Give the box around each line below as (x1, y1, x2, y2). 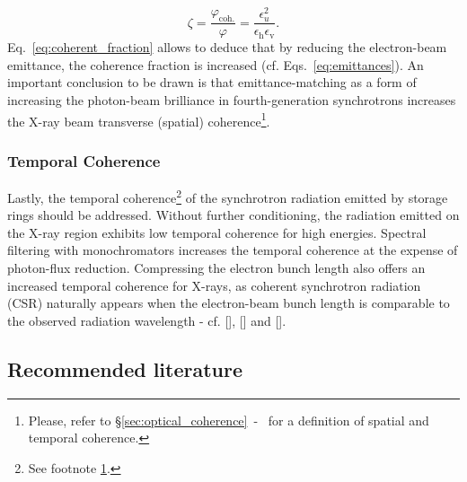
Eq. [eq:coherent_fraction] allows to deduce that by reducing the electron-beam (7, 38, 447, 57)
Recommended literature (7, 355, 243, 382)
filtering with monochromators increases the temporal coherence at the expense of (7, 241, 458, 259)
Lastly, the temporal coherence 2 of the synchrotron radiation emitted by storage (7, 185, 448, 206)
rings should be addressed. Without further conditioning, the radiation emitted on (7, 206, 460, 224)
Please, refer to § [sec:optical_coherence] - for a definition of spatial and (28, 410, 429, 429)
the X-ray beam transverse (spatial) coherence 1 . (7, 109, 270, 130)
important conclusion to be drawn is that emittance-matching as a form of (7, 73, 417, 92)
